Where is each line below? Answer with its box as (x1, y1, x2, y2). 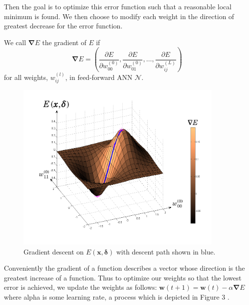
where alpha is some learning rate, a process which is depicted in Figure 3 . (4, 291, 229, 302)
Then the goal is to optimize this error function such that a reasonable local (4, 1, 232, 11)
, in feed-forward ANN (65, 72, 133, 82)
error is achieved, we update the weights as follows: (4, 282, 157, 292)
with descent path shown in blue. (116, 246, 216, 256)
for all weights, (4, 72, 48, 82)
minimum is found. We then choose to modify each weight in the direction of (4, 11, 234, 21)
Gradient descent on (23, 246, 84, 256)
